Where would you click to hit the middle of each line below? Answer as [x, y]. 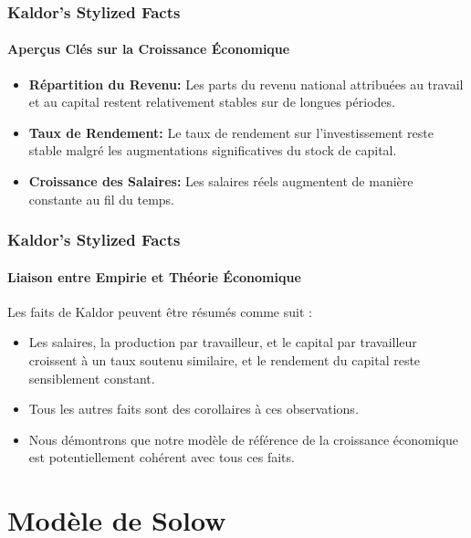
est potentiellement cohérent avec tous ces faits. [162, 457]
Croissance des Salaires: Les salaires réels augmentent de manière [221, 181]
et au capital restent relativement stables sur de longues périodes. [212, 102]
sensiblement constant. [92, 378]
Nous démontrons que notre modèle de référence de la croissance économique [244, 439]
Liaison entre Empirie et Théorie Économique [154, 276]
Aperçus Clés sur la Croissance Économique [149, 49]
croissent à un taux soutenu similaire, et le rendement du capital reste [225, 360]
